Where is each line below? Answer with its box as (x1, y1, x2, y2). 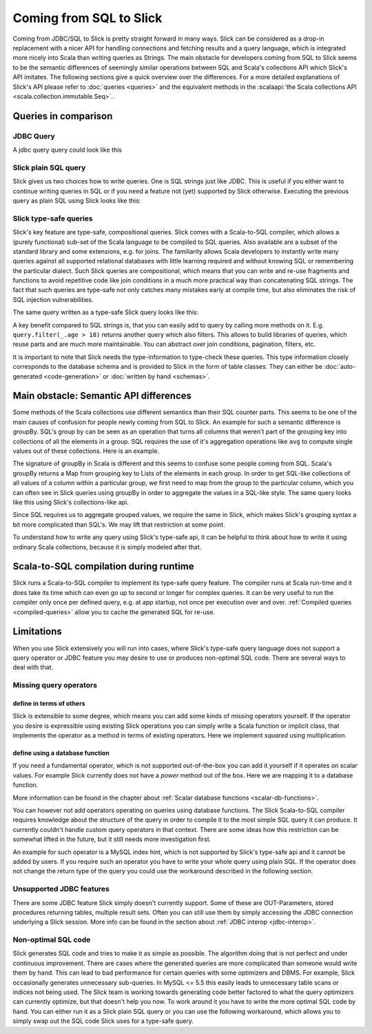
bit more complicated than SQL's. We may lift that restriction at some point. (12, 520, 225, 529)
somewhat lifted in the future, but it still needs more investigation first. (12, 835, 211, 844)
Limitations (12, 626, 62, 638)
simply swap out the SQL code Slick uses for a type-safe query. (12, 1017, 194, 1025)
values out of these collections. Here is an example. (12, 447, 160, 455)
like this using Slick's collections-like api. (12, 498, 129, 506)
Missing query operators (12, 680, 98, 690)
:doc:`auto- (324, 363, 356, 371)
